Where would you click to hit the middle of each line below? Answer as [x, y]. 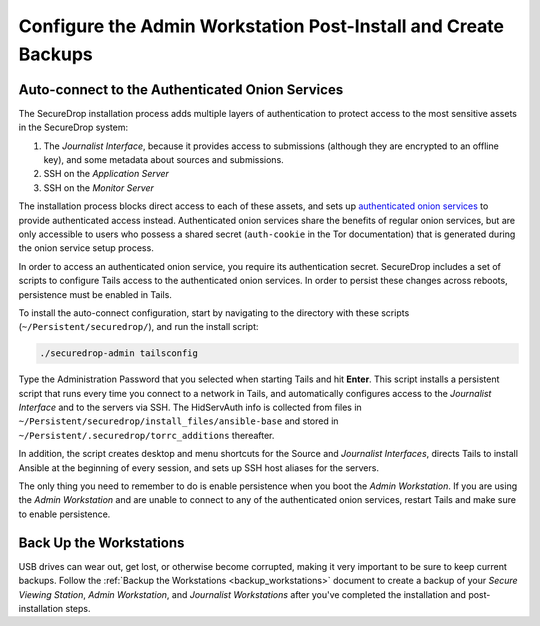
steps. [78, 608]
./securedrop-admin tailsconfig [119, 353]
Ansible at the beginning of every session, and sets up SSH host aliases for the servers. [199, 467]
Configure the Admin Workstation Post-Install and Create [261, 26]
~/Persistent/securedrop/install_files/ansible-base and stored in [178, 421]
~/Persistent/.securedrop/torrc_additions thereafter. [146, 435]
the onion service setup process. [86, 248]
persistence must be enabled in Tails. [95, 294]
